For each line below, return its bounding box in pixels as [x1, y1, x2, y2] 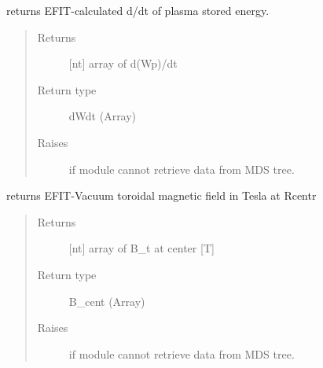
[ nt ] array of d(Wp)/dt [68, 55, 178, 72]
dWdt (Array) [68, 108, 137, 124]
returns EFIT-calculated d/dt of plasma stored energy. [6, 2, 270, 18]
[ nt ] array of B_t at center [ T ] [68, 240, 215, 256]
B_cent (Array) [68, 293, 145, 309]
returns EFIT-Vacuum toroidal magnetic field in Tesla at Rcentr [6, 187, 317, 204]
